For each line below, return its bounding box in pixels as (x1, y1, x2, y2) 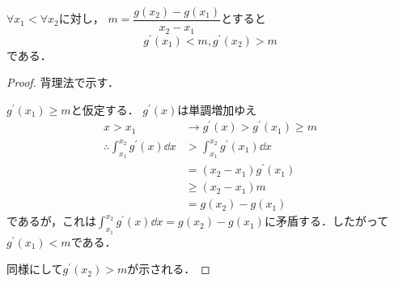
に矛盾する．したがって (264, 212, 389, 229)
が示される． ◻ (127, 260, 210, 277)
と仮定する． (70, 101, 139, 118)
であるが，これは (6, 212, 97, 229)
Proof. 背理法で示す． (6, 74, 119, 91)
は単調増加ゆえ (177, 101, 257, 118)
